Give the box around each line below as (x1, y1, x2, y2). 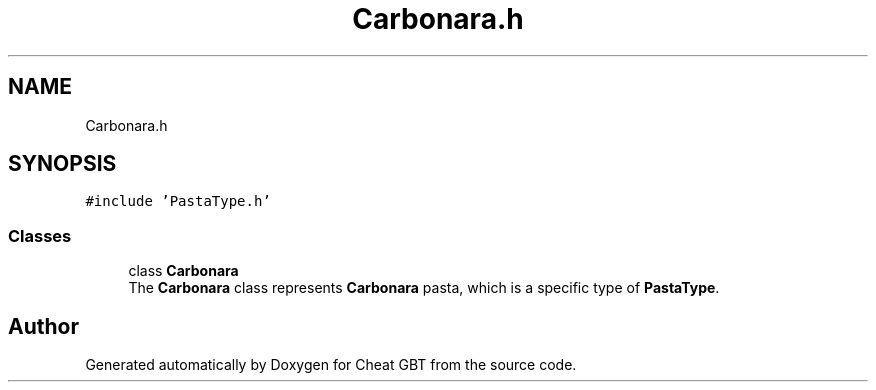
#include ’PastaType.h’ (85, 193, 271, 210)
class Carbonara (128, 262, 239, 280)
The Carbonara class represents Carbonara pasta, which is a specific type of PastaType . (128, 279, 720, 297)
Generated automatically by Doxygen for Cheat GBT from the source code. (85, 356, 577, 374)
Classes (8, 225, 72, 246)
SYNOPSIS (8, 151, 117, 177)
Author (8, 313, 79, 339)
